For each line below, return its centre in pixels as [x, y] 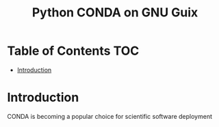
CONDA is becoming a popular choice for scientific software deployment [109, 116]
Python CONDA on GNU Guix [115, 13]
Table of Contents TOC [73, 51]
